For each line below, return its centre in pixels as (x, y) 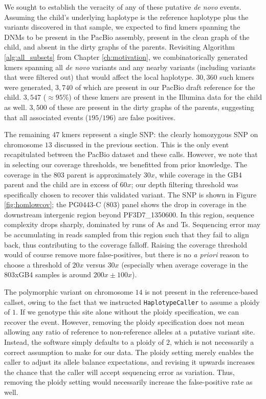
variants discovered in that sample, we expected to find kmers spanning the (122, 27)
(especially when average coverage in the (185, 264)
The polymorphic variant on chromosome (69, 292)
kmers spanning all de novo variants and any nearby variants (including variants (130, 67)
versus (96, 264)
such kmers (237, 77)
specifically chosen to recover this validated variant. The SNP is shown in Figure (130, 194)
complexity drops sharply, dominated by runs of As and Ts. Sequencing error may (132, 224)
